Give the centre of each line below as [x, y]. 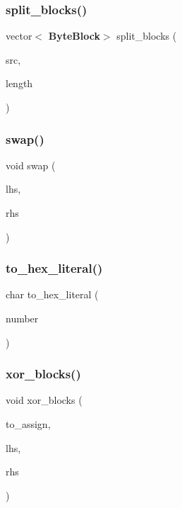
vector [19, 36]
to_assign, [28, 424]
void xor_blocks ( [44, 400]
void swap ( [31, 165]
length [19, 83]
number [22, 318]
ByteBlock [74, 36]
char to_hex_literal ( [52, 294]
